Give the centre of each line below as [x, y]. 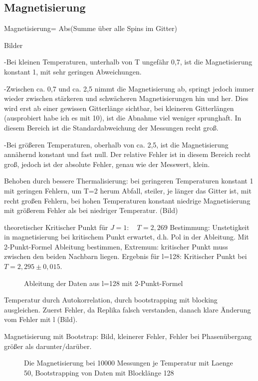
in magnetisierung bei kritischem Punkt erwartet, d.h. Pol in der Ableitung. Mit [127, 237]
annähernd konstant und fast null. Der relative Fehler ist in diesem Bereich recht [128, 154]
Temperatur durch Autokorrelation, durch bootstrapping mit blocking [111, 300]
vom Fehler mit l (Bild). [41, 319]
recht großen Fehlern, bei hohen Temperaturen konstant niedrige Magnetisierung [127, 200]
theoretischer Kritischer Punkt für [56, 227]
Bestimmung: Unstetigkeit [210, 227]
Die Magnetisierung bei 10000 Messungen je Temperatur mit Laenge [129, 363]
